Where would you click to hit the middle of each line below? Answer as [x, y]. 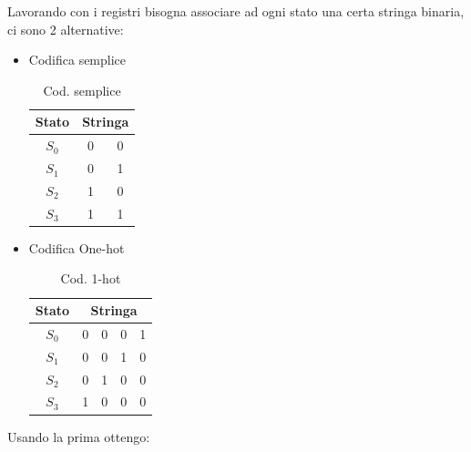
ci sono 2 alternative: [66, 29]
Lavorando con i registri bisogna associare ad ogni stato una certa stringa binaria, [236, 11]
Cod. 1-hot [91, 278]
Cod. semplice [82, 90]
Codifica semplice [77, 60]
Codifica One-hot [77, 247]
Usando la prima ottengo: [79, 436]
